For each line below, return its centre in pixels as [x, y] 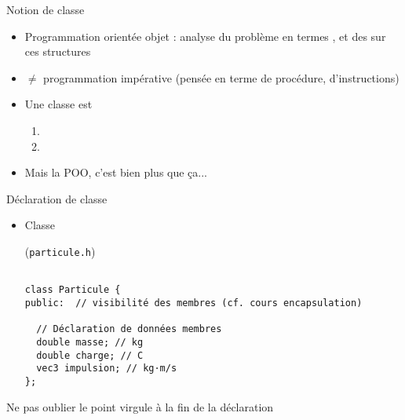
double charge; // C [90, 355]
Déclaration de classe [57, 198]
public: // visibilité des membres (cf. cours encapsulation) [193, 303]
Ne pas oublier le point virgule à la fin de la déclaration [140, 406]
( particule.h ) [60, 251]
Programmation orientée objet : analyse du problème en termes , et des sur [205, 36]
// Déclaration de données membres [129, 329]
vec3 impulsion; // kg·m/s [107, 369]
